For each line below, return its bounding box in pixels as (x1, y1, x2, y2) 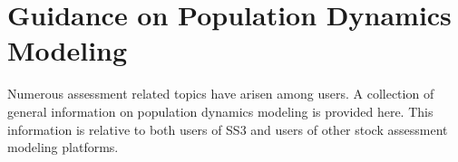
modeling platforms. (7, 138, 119, 157)
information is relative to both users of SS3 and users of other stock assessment (7, 119, 448, 138)
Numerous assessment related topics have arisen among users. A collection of (7, 84, 434, 103)
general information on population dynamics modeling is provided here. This (7, 101, 434, 120)
